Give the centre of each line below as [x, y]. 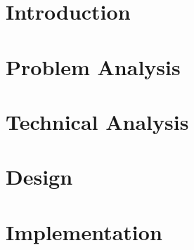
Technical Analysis [97, 121]
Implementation [84, 231]
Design [39, 177]
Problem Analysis [93, 66]
